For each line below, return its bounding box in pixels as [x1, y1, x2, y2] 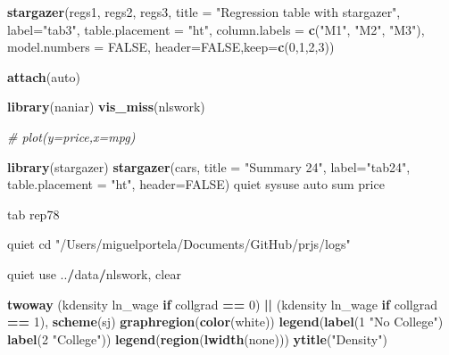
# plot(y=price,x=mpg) [7, 127, 136, 145]
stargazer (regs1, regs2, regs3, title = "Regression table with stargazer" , [7, 3, 401, 21]
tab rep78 [7, 204, 60, 223]
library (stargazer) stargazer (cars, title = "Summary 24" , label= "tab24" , [7, 157, 411, 176]
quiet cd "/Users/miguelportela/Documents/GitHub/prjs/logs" [7, 235, 351, 253]
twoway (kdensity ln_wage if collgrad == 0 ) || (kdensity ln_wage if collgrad [7, 294, 437, 313]
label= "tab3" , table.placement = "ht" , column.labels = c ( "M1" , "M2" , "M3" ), [7, 20, 425, 38]
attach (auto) [7, 67, 80, 86]
